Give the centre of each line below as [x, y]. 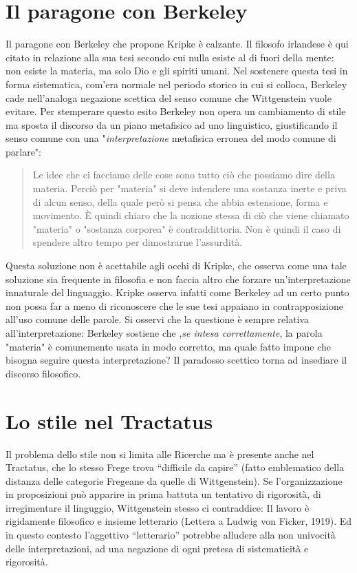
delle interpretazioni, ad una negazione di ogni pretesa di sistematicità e [157, 548]
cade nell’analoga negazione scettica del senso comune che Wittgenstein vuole [169, 97]
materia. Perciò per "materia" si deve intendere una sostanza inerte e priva [190, 188]
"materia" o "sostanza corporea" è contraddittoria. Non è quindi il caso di [187, 228]
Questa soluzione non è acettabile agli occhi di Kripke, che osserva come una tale [176, 265]
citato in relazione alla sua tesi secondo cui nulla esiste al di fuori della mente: [170, 57]
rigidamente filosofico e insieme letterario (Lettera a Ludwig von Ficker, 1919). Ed [179, 521]
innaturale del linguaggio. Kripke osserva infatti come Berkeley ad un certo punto [177, 292]
